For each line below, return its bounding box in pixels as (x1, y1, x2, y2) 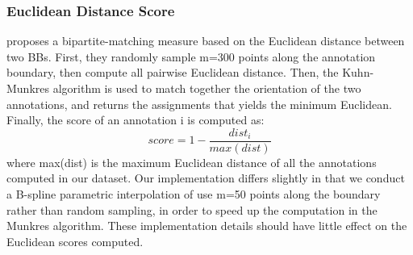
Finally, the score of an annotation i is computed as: (6, 111, 265, 128)
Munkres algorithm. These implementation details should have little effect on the (6, 217, 407, 234)
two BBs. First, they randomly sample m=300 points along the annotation (6, 48, 376, 65)
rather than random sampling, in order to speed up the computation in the (6, 201, 378, 218)
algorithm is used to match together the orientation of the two (52, 80, 361, 96)
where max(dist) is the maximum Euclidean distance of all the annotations (6, 153, 377, 170)
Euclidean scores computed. (6, 232, 144, 249)
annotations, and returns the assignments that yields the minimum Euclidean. (6, 95, 392, 112)
